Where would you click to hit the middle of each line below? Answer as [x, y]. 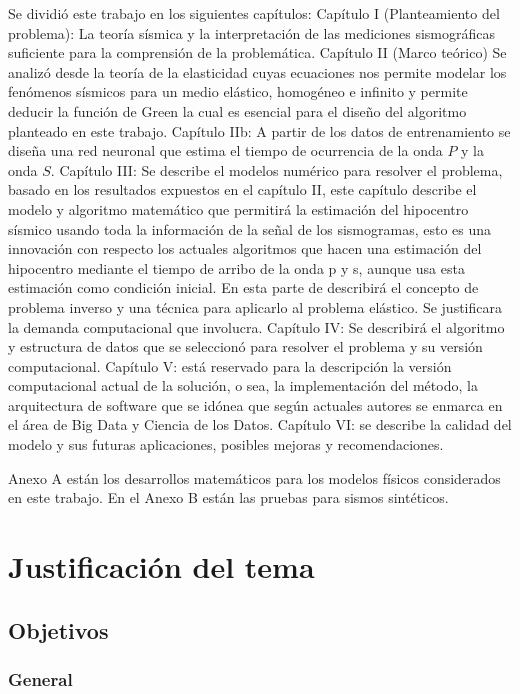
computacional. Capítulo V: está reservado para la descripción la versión [230, 365]
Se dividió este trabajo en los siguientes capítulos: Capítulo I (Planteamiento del [254, 13]
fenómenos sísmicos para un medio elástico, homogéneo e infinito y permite [238, 91]
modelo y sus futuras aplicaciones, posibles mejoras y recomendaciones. [226, 444]
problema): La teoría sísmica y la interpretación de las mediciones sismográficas [251, 32]
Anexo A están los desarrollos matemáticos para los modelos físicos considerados [254, 477]
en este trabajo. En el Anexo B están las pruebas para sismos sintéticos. [228, 497]
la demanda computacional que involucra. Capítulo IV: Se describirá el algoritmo [256, 326]
